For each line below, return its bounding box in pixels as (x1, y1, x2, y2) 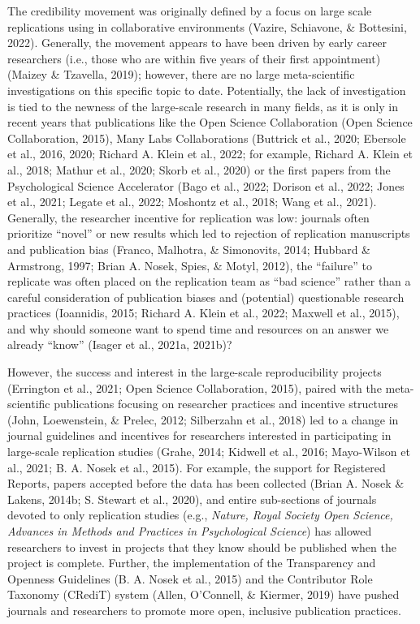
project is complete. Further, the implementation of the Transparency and (7, 554, 376, 571)
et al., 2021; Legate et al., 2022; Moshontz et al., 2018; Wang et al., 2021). (7, 193, 377, 210)
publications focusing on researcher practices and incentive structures (54, 395, 399, 412)
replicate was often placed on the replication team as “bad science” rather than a (7, 273, 411, 290)
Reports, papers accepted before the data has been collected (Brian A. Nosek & (7, 475, 405, 492)
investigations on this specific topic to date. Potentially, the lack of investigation (7, 81, 406, 98)
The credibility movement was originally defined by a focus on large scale (7, 2, 372, 19)
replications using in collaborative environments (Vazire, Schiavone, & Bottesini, (7, 18, 407, 35)
